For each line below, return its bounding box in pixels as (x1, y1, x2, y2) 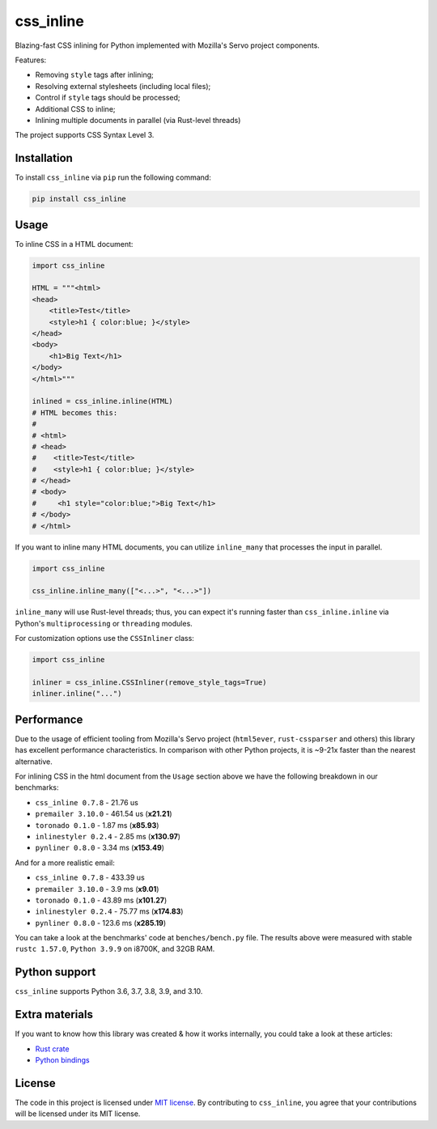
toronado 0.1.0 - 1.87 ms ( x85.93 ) (35, 820, 159, 830)
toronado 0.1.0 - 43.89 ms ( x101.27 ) (35, 895, 168, 905)
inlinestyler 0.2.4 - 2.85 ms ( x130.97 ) (35, 831, 181, 841)
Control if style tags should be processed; (35, 93, 181, 103)
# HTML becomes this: (32, 408, 118, 417)
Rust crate (35, 1044, 70, 1054)
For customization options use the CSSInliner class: (15, 634, 194, 643)
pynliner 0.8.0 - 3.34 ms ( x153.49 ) (35, 843, 165, 853)
